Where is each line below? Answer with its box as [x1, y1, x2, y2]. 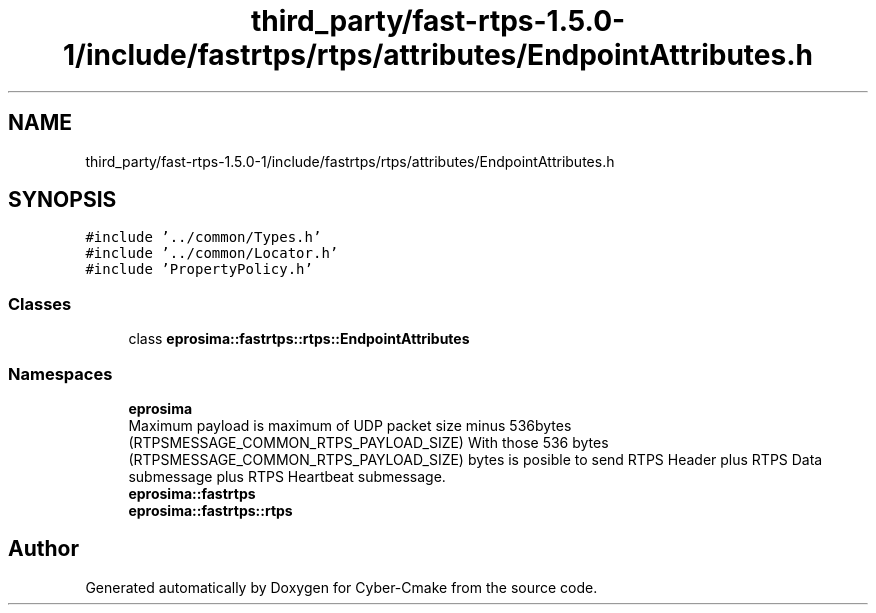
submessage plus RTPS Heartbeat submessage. [128, 467, 446, 485]
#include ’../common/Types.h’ [85, 229, 322, 246]
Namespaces [8, 363, 113, 384]
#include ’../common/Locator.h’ [85, 245, 339, 262]
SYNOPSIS [8, 187, 117, 213]
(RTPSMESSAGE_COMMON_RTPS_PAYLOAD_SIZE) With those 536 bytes [128, 433, 609, 451]
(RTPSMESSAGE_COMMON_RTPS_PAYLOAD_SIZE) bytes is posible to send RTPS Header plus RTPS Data [128, 450, 823, 468]
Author [8, 536, 79, 562]
